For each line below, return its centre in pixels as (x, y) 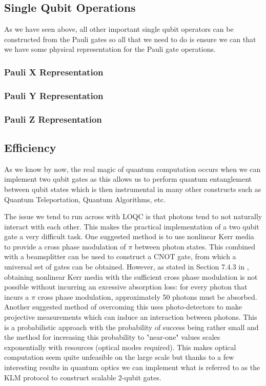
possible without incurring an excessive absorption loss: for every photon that (126, 287)
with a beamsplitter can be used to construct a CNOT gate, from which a (120, 256)
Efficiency (30, 147)
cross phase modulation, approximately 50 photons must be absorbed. (147, 296)
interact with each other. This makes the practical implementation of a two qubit (132, 226)
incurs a (17, 296)
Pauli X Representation (54, 72)
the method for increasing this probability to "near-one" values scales (112, 337)
